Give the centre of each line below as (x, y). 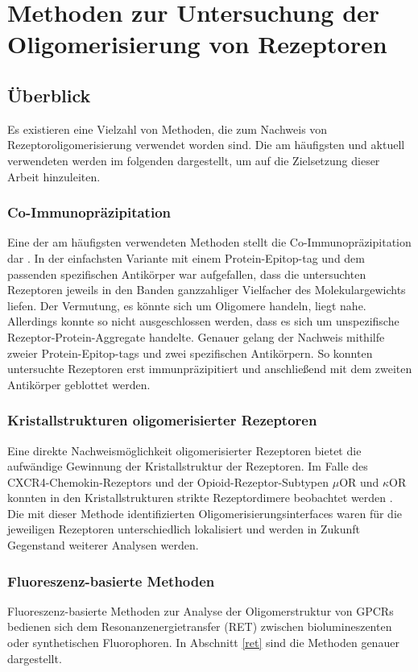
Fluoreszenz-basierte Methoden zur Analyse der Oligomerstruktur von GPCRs (201, 610)
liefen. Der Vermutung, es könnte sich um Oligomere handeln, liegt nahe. (187, 305)
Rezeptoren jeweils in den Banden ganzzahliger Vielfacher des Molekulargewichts (207, 290)
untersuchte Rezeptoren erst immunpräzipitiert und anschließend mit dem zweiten (210, 369)
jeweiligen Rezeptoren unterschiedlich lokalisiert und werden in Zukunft (184, 529)
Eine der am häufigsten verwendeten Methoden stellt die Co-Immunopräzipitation (209, 242)
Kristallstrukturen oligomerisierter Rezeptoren (162, 420)
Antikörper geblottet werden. (79, 384)
